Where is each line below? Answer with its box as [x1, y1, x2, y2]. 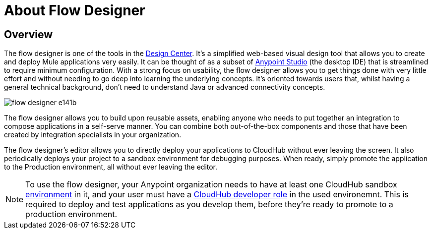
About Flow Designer [4, 2, 145, 19]
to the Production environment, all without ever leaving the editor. [4, 163, 218, 172]
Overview [4, 28, 53, 41]
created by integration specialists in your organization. [4, 130, 182, 139]
